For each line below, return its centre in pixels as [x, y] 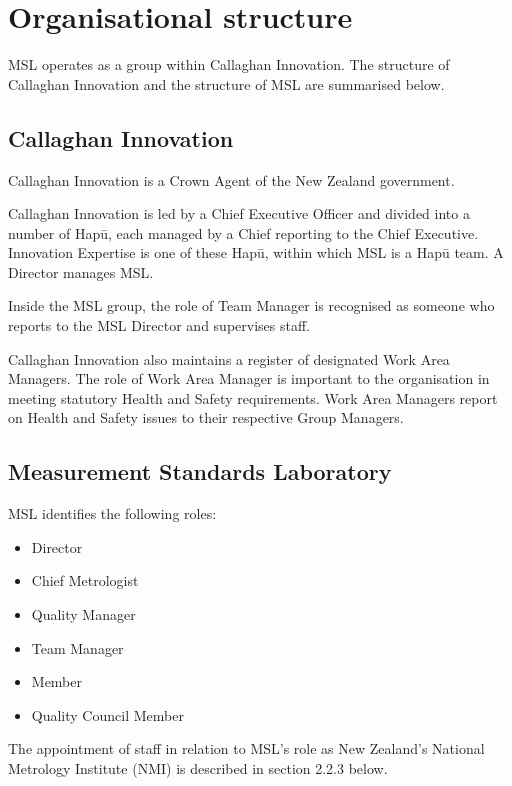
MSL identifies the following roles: [112, 513]
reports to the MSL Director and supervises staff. [159, 325]
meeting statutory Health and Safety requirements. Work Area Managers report [253, 397]
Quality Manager [83, 614]
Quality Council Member [107, 714]
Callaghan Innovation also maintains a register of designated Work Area [229, 358]
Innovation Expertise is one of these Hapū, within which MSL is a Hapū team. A [256, 252]
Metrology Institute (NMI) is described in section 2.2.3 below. [198, 768]
